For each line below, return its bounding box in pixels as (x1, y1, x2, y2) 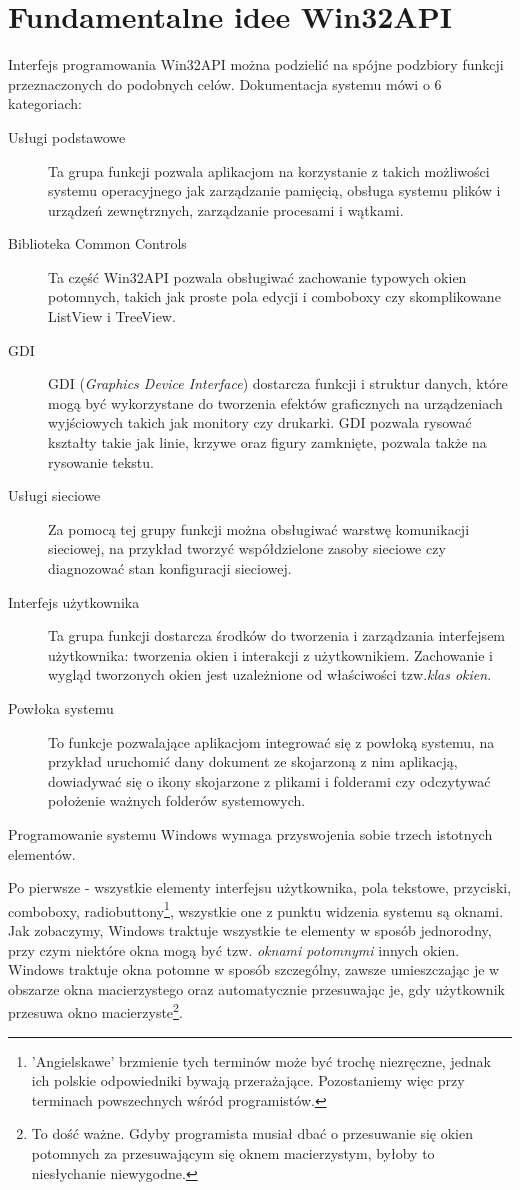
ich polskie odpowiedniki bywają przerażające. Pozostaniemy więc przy (31, 1070, 465, 1091)
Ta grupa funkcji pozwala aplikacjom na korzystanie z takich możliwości (48, 160, 490, 181)
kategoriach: (8, 93, 82, 114)
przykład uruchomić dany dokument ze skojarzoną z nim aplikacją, (48, 751, 458, 772)
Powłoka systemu (8, 697, 114, 718)
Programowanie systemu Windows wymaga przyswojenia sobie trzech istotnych (8, 823, 493, 844)
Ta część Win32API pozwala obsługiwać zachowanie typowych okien (48, 266, 467, 287)
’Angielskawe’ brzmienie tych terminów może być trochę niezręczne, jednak (31, 1050, 491, 1071)
